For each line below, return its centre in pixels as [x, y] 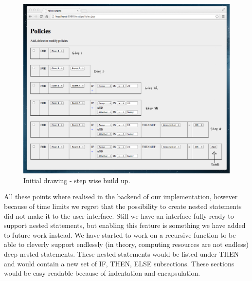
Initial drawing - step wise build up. [77, 180]
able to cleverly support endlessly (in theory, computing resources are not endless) [126, 244]
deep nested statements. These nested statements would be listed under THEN [121, 253]
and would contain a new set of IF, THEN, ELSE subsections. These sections [119, 263]
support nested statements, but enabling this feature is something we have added [125, 225]
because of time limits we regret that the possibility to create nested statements [123, 206]
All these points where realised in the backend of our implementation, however [121, 197]
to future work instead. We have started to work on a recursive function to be [120, 234]
